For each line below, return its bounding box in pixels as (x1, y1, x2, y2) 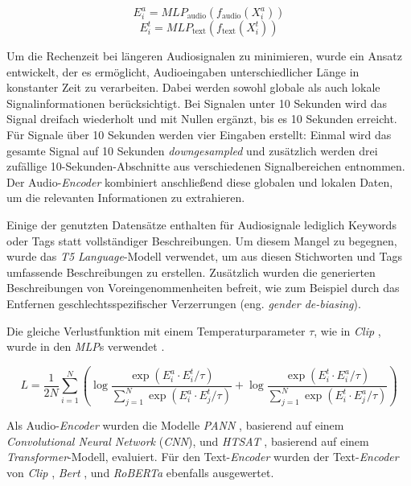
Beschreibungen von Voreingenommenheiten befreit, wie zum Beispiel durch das (6, 279, 400, 296)
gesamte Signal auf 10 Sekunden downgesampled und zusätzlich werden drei (6, 142, 378, 159)
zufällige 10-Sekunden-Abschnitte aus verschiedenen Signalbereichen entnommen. (6, 158, 405, 175)
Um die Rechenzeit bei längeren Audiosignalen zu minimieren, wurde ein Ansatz (6, 47, 402, 64)
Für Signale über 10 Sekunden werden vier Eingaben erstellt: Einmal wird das (6, 126, 392, 142)
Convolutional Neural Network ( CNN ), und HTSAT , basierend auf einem (6, 432, 369, 449)
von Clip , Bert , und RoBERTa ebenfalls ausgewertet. (6, 464, 274, 480)
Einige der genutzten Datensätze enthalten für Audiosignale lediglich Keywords (6, 216, 397, 233)
